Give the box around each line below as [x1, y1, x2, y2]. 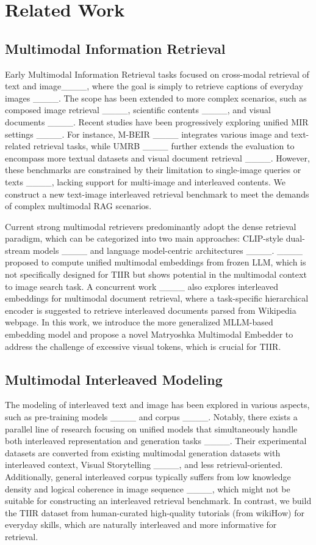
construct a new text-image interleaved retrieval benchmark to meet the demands [5, 187, 309, 200]
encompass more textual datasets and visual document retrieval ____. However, [5, 151, 310, 164]
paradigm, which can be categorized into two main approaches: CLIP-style [5, 232, 284, 245]
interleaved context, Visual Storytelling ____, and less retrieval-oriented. [5, 458, 283, 471]
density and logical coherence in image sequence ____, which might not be [5, 482, 290, 495]
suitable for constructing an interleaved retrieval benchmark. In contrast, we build [5, 494, 312, 507]
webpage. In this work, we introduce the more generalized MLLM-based [5, 316, 273, 328]
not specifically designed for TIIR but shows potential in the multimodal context [5, 268, 307, 281]
